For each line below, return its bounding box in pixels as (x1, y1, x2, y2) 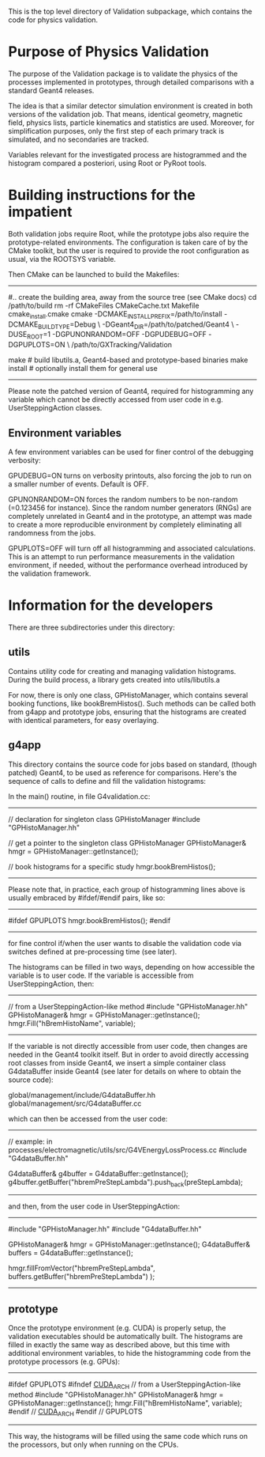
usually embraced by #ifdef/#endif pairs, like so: (8, 893, 166, 903)
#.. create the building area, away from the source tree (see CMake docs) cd (8, 292, 257, 301)
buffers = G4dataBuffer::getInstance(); (8, 1248, 134, 1258)
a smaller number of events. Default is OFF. (8, 479, 149, 489)
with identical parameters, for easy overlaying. (8, 715, 159, 725)
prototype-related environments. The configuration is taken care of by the (8, 237, 248, 247)
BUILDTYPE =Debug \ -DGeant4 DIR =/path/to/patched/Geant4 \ (38, 320, 234, 331)
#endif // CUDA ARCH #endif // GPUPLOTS (8, 1407, 144, 1418)
